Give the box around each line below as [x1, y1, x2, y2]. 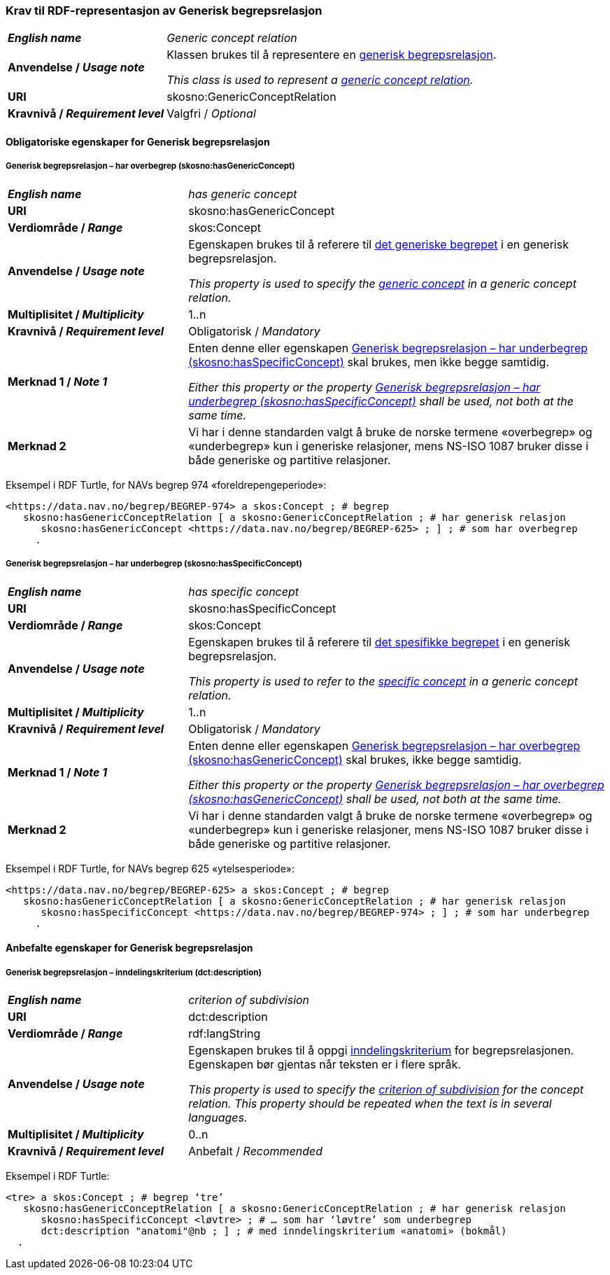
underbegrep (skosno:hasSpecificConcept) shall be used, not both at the [188, 393, 574, 408]
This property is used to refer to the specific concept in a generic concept [188, 674, 578, 688]
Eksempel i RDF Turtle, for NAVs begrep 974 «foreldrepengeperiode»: [6, 478, 327, 491]
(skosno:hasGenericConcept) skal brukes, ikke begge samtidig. [188, 752, 522, 767]
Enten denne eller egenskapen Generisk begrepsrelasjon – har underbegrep [188, 340, 588, 355]
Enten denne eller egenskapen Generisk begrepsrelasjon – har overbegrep [188, 738, 581, 753]
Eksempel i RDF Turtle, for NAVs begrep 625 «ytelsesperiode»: [6, 862, 295, 875]
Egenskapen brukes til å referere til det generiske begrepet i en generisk [188, 237, 569, 251]
